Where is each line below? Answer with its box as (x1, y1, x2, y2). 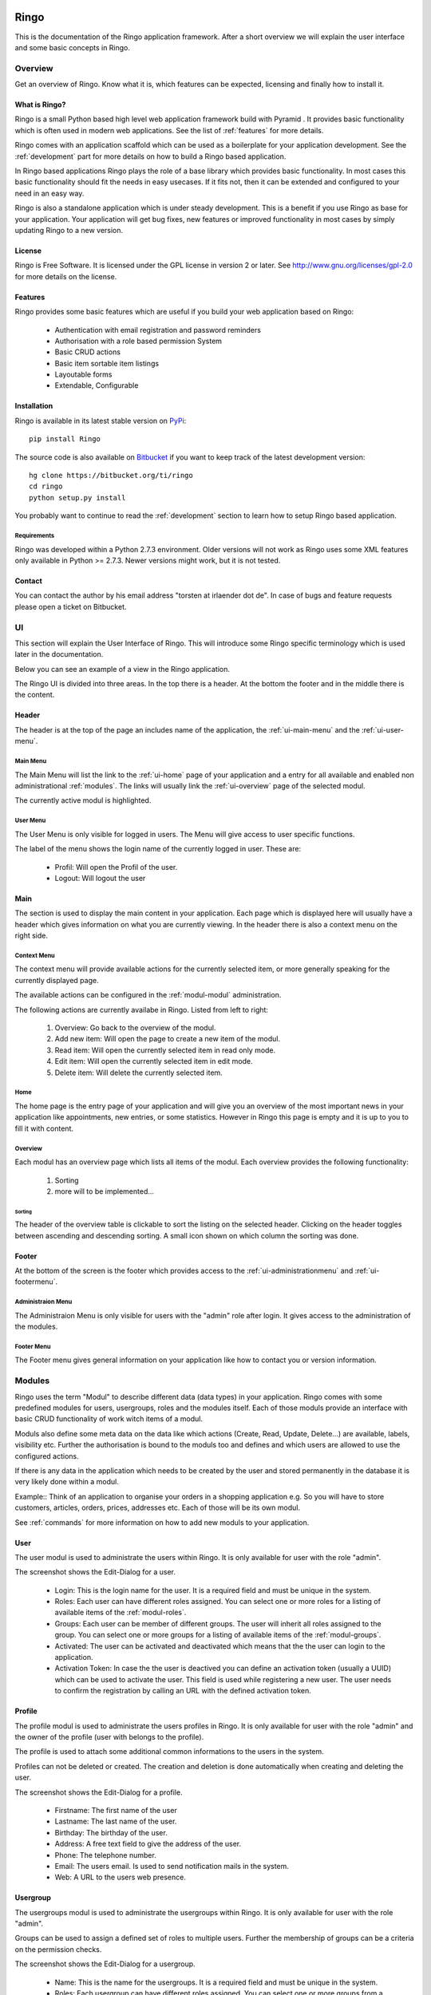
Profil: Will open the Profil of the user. (54, 862, 178, 871)
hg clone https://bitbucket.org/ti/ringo (29, 471, 193, 480)
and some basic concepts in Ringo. (14, 42, 131, 52)
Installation (14, 401, 53, 411)
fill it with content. (14, 1124, 73, 1133)
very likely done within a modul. (14, 1477, 120, 1487)
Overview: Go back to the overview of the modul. (54, 1023, 216, 1033)
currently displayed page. (14, 975, 99, 985)
